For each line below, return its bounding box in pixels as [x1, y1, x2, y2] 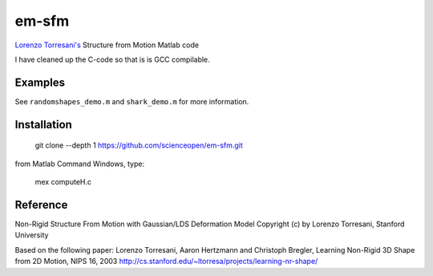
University [14, 230, 49, 240]
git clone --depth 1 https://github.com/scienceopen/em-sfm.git [34, 140, 244, 150]
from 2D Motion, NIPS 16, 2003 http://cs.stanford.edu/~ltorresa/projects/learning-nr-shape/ [14, 257, 318, 266]
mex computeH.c [34, 177, 92, 187]
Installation [14, 117, 72, 132]
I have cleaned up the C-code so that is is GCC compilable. [14, 55, 210, 64]
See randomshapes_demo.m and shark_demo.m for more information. [14, 96, 249, 106]
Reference [14, 197, 68, 212]
